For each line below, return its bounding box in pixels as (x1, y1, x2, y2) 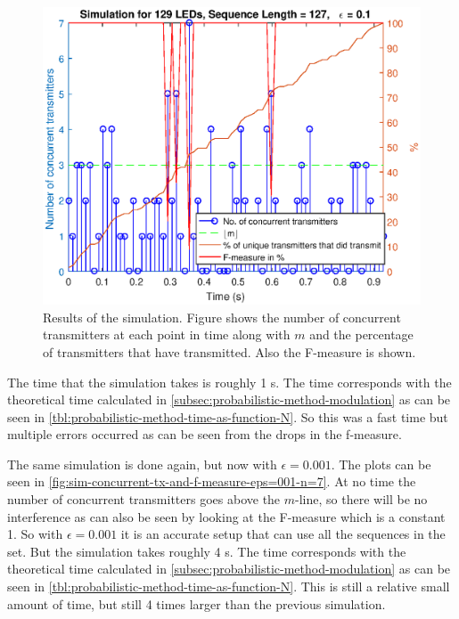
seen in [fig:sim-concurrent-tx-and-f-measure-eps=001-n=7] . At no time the (7, 472, 416, 491)
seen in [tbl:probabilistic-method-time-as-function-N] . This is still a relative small (7, 577, 450, 596)
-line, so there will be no (295, 490, 428, 509)
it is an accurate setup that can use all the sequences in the (120, 525, 446, 543)
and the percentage (309, 325, 414, 344)
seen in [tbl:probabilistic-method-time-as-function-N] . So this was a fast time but (7, 407, 448, 426)
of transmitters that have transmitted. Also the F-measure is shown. (43, 342, 416, 361)
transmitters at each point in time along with (43, 325, 291, 344)
